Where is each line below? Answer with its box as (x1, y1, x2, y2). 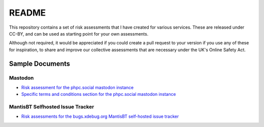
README (9, 7, 46, 18)
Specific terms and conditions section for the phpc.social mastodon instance (21, 91, 176, 97)
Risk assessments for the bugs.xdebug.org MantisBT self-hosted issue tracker (21, 113, 179, 119)
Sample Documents (9, 59, 70, 68)
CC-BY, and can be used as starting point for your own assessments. (9, 31, 149, 36)
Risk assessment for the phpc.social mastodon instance (21, 84, 134, 90)
